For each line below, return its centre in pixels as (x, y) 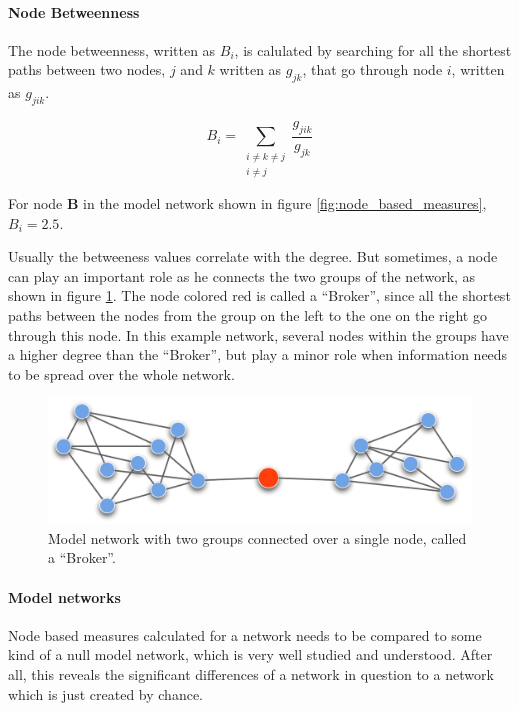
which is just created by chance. (106, 693)
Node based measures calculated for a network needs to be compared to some (245, 634)
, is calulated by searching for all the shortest (373, 49)
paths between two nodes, (87, 69)
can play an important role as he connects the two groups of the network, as (242, 275)
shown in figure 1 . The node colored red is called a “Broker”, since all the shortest (259, 295)
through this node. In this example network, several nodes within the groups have (258, 334)
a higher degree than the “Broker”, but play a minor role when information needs (258, 354)
